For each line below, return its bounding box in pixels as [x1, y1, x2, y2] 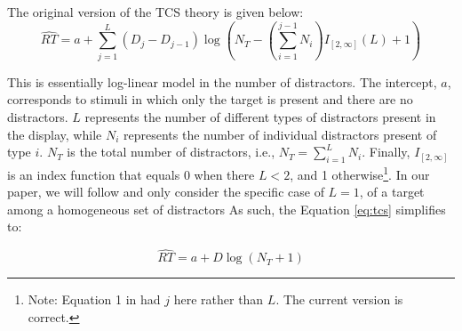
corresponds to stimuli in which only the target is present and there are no [7, 90, 413, 109]
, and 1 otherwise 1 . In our [290, 162, 430, 183]
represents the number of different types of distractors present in [84, 107, 436, 125]
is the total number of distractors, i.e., [67, 142, 275, 161]
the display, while [7, 125, 102, 143]
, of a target [359, 182, 425, 201]
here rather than [173, 290, 264, 309]
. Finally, [362, 142, 410, 161]
